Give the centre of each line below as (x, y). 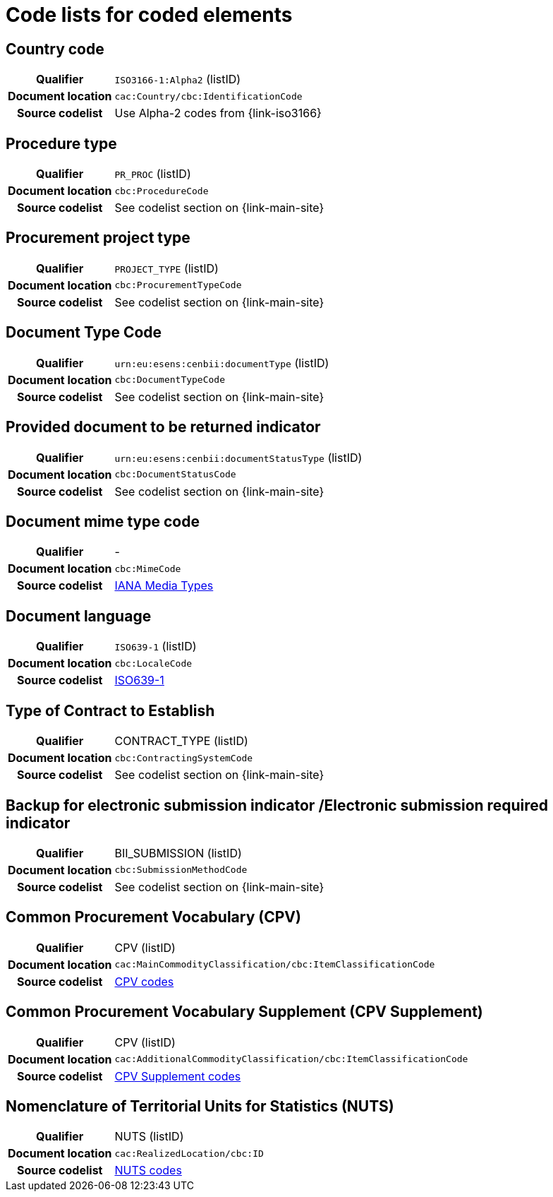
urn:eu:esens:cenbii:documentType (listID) (222, 363)
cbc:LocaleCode (153, 663)
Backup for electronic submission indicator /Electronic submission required (277, 805)
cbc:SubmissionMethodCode (181, 870)
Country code (55, 49)
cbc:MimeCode (148, 568)
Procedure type (61, 143)
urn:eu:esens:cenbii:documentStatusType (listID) (238, 457)
